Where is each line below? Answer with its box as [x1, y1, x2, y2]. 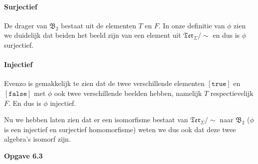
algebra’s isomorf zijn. [4, 134, 71, 144]
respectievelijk [210, 87, 254, 98]
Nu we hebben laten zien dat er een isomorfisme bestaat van [4, 114, 188, 125]
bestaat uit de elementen [61, 20, 136, 30]
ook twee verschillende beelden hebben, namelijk [54, 87, 202, 98]
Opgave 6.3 [4, 150, 43, 161]
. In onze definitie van [158, 20, 225, 30]
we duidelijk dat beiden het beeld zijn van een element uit [4, 30, 181, 40]
